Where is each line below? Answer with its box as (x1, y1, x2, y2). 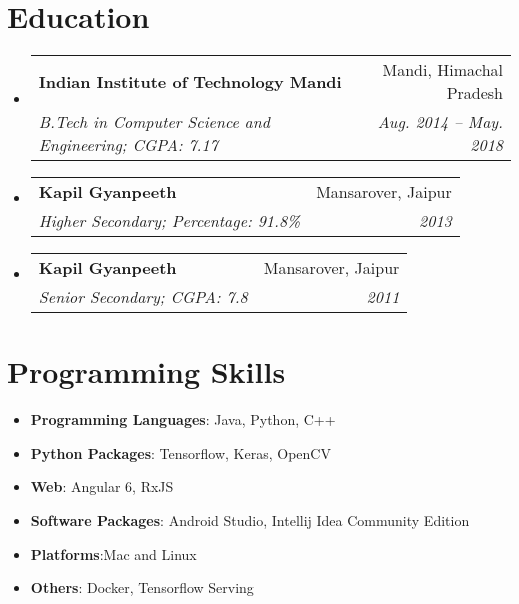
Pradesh (446, 81, 503, 105)
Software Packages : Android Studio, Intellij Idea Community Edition (30, 510, 470, 531)
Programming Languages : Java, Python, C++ (30, 409, 336, 430)
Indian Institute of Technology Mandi (38, 69, 342, 93)
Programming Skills (7, 351, 286, 392)
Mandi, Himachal (382, 58, 503, 82)
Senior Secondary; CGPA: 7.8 (38, 285, 248, 309)
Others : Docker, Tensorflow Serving (30, 577, 254, 598)
